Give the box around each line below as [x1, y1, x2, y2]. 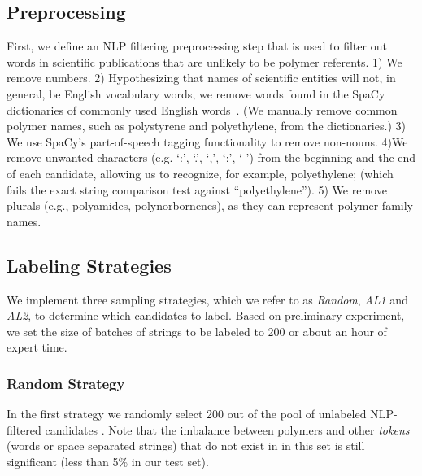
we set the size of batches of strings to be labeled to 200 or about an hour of [7, 322, 387, 339]
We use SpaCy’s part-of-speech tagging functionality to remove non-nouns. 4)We [7, 133, 408, 150]
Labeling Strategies [7, 252, 172, 277]
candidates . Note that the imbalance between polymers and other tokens [45, 421, 410, 438]
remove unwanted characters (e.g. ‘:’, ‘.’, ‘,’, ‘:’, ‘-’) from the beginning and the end [7, 149, 416, 166]
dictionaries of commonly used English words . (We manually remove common [7, 101, 398, 118]
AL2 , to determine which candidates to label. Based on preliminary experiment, [7, 307, 405, 324]
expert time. [7, 338, 67, 356]
